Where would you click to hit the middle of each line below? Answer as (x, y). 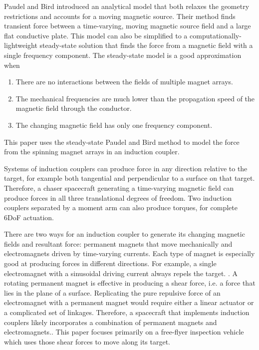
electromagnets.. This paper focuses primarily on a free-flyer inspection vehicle (124, 332)
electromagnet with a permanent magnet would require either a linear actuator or (129, 302)
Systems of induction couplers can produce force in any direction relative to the (126, 168)
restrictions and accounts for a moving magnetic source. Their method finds (120, 16)
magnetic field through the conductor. (74, 108)
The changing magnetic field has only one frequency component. (114, 125)
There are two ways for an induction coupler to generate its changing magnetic (125, 234)
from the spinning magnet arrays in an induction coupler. (92, 152)
